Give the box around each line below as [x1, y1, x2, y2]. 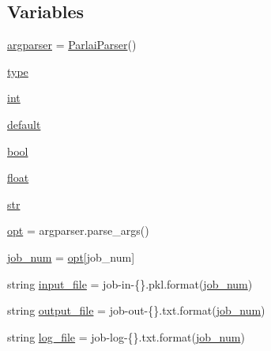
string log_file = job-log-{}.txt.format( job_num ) [7, 328, 245, 345]
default [7, 115, 41, 132]
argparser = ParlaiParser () [7, 36, 137, 53]
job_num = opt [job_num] [7, 248, 135, 265]
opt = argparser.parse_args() [7, 222, 149, 239]
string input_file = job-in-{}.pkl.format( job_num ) [7, 275, 253, 292]
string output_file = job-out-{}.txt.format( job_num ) [7, 302, 265, 319]
